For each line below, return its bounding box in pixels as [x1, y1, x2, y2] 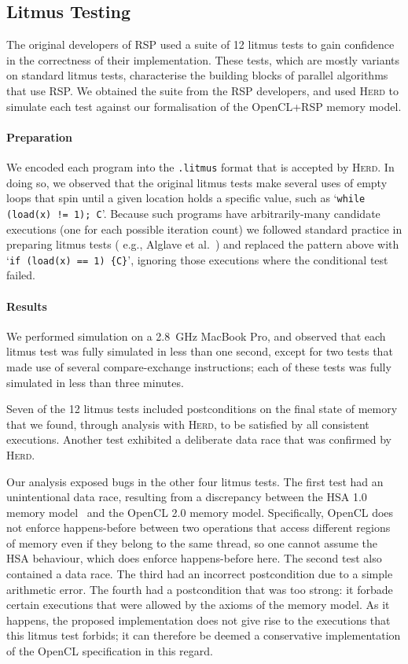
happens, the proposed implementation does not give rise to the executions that [6, 611, 391, 628]
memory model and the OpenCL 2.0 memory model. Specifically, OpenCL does [6, 504, 394, 520]
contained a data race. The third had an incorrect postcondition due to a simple [6, 566, 393, 582]
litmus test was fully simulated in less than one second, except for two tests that [6, 343, 393, 360]
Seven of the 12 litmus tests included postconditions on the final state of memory [6, 400, 398, 417]
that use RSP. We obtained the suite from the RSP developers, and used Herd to [6, 82, 399, 98]
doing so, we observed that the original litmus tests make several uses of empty [6, 174, 388, 190]
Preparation [6, 128, 72, 145]
